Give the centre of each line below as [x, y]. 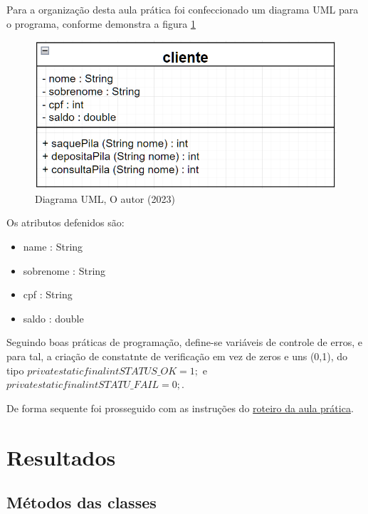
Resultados [61, 457]
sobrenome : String [64, 270]
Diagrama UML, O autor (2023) [105, 198]
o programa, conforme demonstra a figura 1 [101, 23]
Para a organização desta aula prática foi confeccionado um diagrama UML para [183, 9]
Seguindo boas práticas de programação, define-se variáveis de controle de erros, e [184, 342]
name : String [53, 247]
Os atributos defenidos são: [65, 222]
